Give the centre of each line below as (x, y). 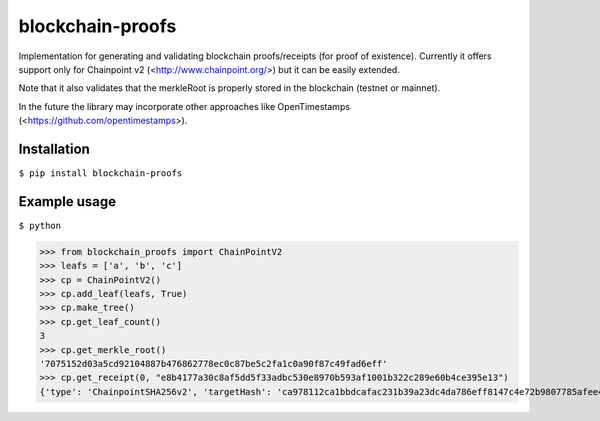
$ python (40, 225)
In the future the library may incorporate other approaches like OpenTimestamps (184, 106)
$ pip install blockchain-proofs (100, 173)
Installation (54, 148)
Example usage (67, 201)
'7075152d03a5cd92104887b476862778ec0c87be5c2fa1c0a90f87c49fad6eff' (213, 364)
